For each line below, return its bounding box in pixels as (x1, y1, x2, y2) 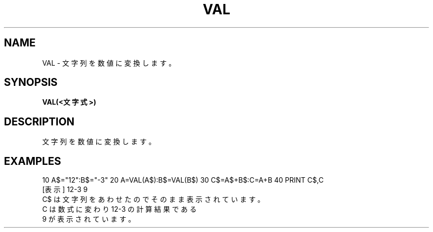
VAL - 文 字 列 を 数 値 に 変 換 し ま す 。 (42, 58, 176, 67)
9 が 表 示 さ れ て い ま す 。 (42, 215, 135, 224)
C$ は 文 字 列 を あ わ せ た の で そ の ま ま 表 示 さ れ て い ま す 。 (42, 195, 265, 204)
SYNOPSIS (4, 76, 58, 89)
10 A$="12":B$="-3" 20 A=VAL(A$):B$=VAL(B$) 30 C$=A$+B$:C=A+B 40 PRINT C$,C (42, 176, 324, 185)
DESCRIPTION (4, 115, 75, 128)
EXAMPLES (4, 155, 61, 167)
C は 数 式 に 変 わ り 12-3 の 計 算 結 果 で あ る (42, 205, 197, 214)
